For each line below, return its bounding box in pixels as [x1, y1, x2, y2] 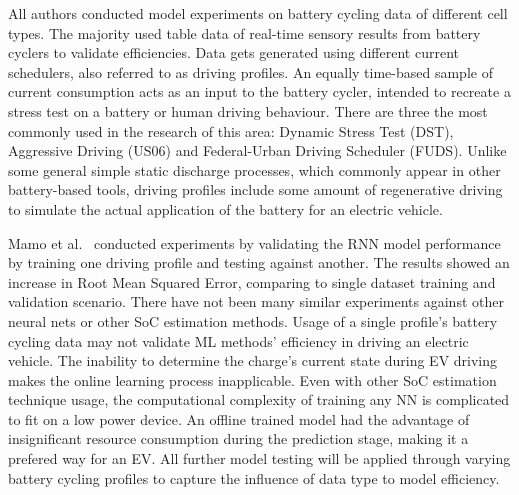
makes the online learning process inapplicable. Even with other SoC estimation [8, 369, 497, 390]
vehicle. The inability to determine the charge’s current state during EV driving [8, 350, 498, 371]
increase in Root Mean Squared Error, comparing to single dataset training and [8, 271, 496, 292]
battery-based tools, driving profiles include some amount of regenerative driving [8, 179, 503, 200]
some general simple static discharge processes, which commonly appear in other [8, 159, 501, 180]
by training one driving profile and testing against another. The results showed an [8, 252, 510, 273]
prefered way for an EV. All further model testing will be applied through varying [8, 448, 511, 469]
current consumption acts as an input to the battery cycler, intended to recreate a [8, 81, 511, 102]
